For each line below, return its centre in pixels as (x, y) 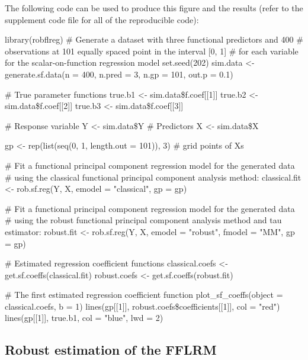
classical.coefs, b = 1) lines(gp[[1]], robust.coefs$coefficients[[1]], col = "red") (142, 306)
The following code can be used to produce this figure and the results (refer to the (154, 8)
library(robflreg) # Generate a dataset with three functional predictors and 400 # (154, 39)
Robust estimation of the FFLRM (111, 350)
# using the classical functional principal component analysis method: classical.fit (153, 177)
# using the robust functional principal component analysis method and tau (143, 220)
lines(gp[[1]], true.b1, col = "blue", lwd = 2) (84, 318)
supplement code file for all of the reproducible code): (102, 19)
